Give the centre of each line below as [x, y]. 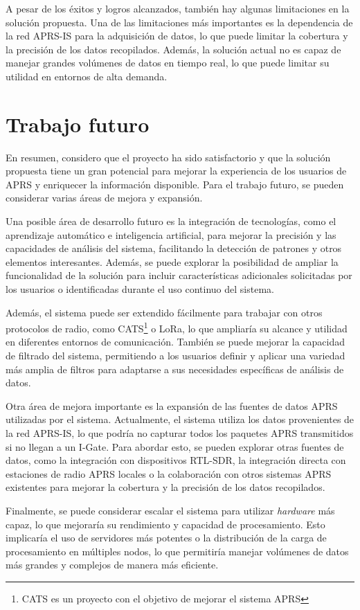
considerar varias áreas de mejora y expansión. [104, 198]
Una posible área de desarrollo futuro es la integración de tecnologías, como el [171, 221]
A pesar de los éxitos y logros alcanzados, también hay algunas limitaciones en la [178, 8]
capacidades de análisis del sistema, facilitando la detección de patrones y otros [174, 248]
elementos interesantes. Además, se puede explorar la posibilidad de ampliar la [172, 261]
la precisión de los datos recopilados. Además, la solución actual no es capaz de [173, 49]
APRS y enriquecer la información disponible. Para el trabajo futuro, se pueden [175, 184]
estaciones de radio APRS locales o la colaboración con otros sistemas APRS [169, 473]
